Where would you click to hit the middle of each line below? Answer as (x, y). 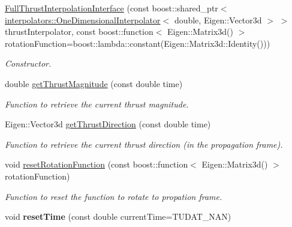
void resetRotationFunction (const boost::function (97, 164)
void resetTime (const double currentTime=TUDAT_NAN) (118, 216)
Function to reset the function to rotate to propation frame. (114, 196)
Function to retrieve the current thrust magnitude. (97, 104)
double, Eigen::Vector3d (218, 20)
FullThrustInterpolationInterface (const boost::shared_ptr (112, 8)
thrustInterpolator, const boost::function (79, 32)
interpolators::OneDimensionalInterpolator (83, 20)
